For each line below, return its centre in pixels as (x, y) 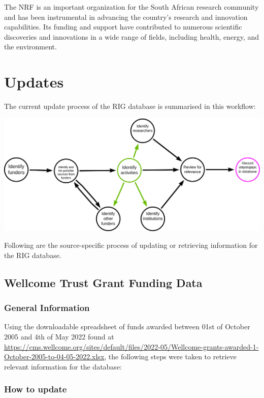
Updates (34, 82)
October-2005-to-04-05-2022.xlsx (54, 357)
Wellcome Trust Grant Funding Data (103, 282)
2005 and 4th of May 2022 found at (59, 337)
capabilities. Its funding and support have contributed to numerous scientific (123, 27)
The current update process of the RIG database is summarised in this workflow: (130, 106)
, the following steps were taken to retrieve (170, 357)
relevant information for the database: (63, 366)
